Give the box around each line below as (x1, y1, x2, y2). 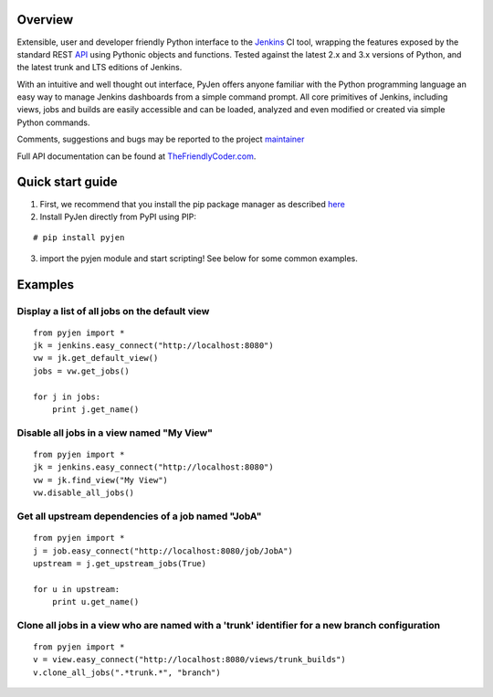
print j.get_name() (51, 405, 140, 415)
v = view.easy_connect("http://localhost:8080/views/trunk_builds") (33, 654, 346, 665)
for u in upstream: (33, 584, 121, 594)
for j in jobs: (33, 391, 101, 402)
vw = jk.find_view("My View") (33, 475, 169, 485)
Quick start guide (16, 174, 118, 190)
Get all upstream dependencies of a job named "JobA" (16, 510, 262, 523)
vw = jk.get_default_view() (33, 353, 159, 364)
